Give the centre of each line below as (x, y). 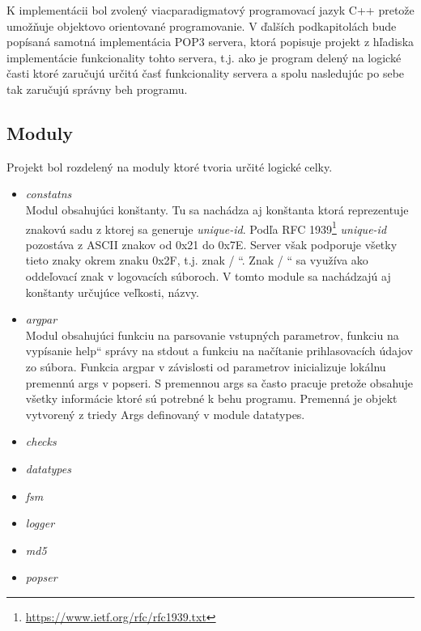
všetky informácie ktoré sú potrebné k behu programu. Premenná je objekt (211, 398)
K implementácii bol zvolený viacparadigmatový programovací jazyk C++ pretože (210, 10)
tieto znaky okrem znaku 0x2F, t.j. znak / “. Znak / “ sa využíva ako (197, 260)
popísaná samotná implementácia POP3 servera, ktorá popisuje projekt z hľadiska (210, 42)
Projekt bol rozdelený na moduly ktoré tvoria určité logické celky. (170, 166)
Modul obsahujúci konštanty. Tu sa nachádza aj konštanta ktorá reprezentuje (217, 209)
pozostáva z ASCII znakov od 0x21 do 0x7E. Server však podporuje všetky (211, 244)
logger (40, 523)
